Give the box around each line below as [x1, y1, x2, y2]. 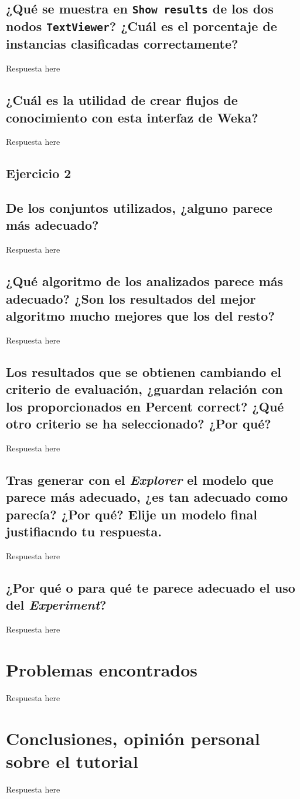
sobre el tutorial [6, 749, 138, 773]
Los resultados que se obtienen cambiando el [6, 362, 282, 380]
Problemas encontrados [6, 657, 198, 681]
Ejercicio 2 [6, 164, 71, 182]
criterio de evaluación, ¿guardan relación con [6, 380, 283, 398]
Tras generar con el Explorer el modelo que [6, 470, 274, 488]
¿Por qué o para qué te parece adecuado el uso [6, 578, 295, 596]
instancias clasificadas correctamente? [6, 35, 238, 53]
